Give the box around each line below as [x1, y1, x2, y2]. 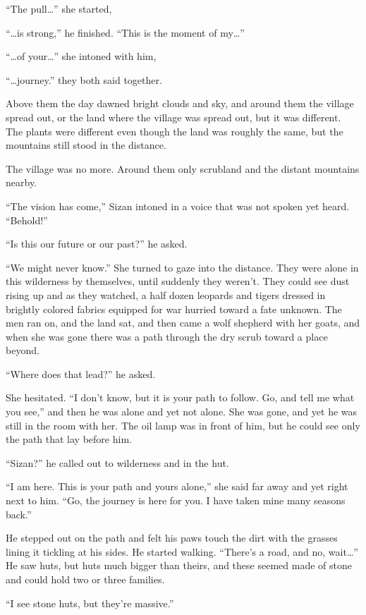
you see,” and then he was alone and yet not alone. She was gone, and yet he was [6, 404, 358, 419]
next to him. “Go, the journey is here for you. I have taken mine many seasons [6, 493, 346, 508]
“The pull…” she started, [6, 1, 112, 16]
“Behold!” [6, 212, 48, 227]
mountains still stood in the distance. [6, 138, 166, 152]
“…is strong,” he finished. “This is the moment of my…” [6, 25, 245, 39]
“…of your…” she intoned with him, [6, 49, 157, 63]
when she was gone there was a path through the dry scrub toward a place [6, 329, 328, 343]
